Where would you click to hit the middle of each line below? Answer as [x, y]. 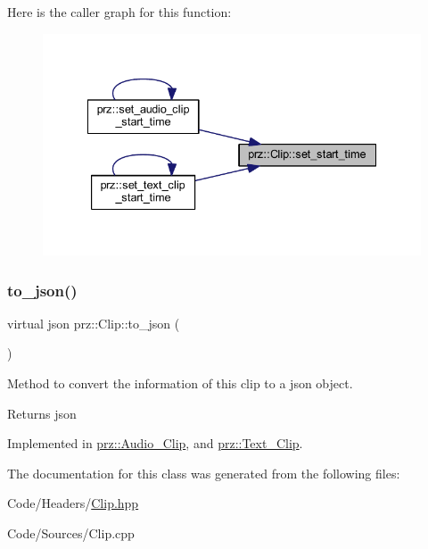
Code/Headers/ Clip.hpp [73, 503]
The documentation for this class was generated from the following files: [204, 473]
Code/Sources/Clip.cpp [71, 533]
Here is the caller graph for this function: [119, 12]
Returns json [42, 413]
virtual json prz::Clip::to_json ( [94, 323]
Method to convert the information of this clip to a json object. [180, 383]
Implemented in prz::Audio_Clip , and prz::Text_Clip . [155, 443]
